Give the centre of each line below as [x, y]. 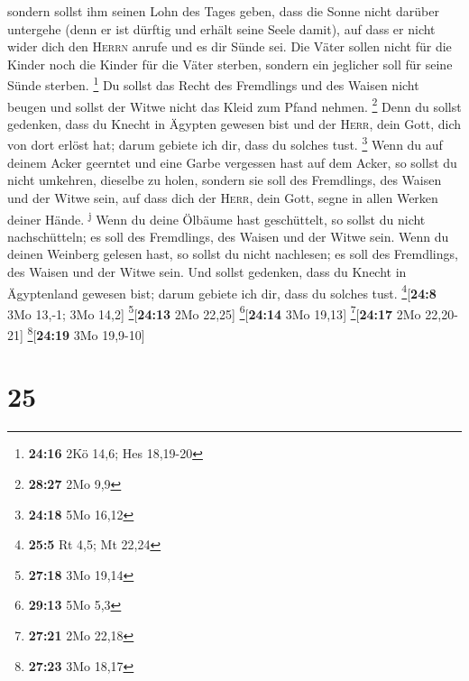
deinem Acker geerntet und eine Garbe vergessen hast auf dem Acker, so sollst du [232, 162]
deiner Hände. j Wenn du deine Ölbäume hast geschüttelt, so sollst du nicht [216, 217]
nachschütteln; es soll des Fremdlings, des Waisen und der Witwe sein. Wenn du [228, 236]
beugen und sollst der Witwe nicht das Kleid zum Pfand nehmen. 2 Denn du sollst [234, 105]
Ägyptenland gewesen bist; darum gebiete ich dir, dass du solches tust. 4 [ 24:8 [222, 291]
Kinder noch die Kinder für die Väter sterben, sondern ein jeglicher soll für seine [230, 64]
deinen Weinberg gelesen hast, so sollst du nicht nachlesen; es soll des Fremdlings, [233, 254]
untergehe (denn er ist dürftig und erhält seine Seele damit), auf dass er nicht [221, 28]
